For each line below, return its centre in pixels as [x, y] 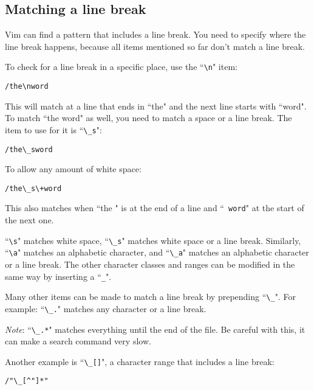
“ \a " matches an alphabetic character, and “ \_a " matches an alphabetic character [157, 252]
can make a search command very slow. [78, 341]
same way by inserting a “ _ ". [58, 276]
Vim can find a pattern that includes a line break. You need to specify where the [155, 34]
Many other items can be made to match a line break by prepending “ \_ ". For [150, 297]
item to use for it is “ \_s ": [53, 129]
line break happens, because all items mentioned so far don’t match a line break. [155, 46]
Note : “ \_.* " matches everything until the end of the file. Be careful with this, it [155, 329]
